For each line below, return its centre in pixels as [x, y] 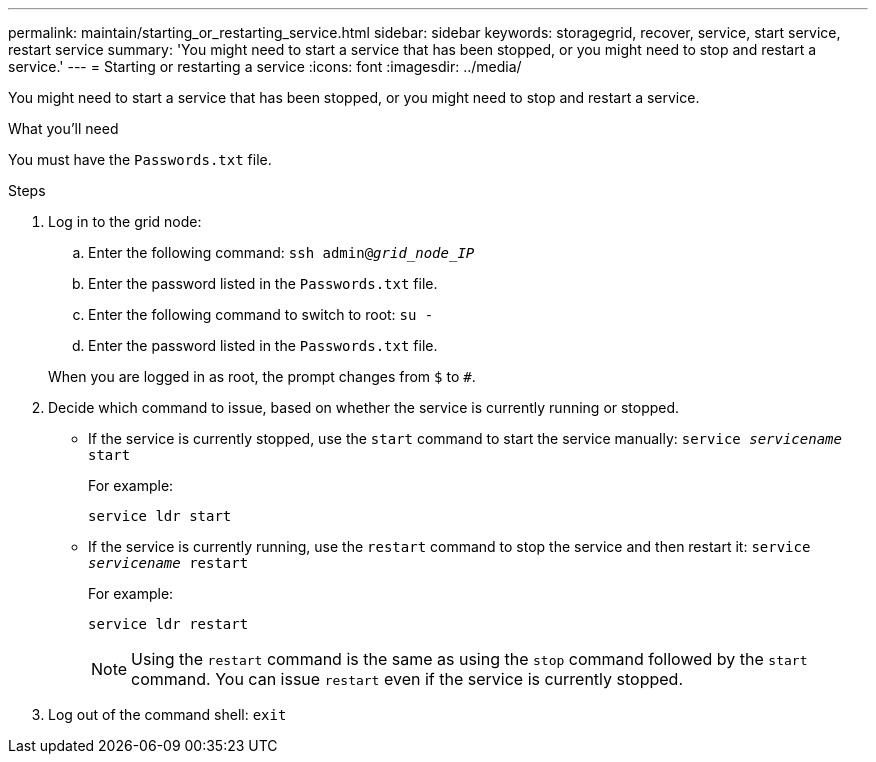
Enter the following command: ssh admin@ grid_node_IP [281, 252]
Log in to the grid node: [125, 221]
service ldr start [160, 516]
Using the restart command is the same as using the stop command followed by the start [469, 659]
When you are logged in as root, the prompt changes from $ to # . [262, 376]
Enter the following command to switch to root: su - [261, 314]
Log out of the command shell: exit [167, 714]
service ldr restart [168, 624]
